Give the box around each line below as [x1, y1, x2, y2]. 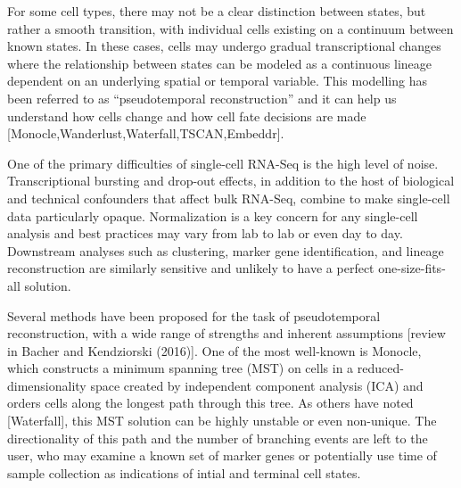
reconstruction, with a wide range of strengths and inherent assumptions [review [7, 324, 446, 343]
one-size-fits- [378, 259, 446, 277]
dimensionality [7, 376, 86, 394]
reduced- [357, 359, 404, 377]
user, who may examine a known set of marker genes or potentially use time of [7, 446, 437, 465]
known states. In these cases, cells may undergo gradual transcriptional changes [7, 37, 441, 55]
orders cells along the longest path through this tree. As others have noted [7, 393, 414, 412]
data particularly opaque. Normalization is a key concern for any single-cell [7, 206, 418, 225]
